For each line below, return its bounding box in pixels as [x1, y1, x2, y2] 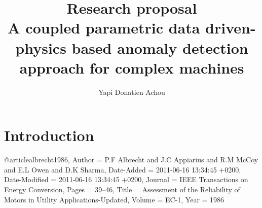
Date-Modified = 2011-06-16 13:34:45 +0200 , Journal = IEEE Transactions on [4, 174, 248, 185]
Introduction [4, 125, 94, 146]
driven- [205, 17, 256, 38]
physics [15, 37, 66, 58]
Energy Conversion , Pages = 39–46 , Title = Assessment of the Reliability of [4, 184, 240, 194]
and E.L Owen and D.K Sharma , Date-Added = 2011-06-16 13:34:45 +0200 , [4, 164, 241, 175]
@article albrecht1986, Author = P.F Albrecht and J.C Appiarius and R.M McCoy [4, 154, 258, 165]
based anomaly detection [71, 37, 248, 58]
